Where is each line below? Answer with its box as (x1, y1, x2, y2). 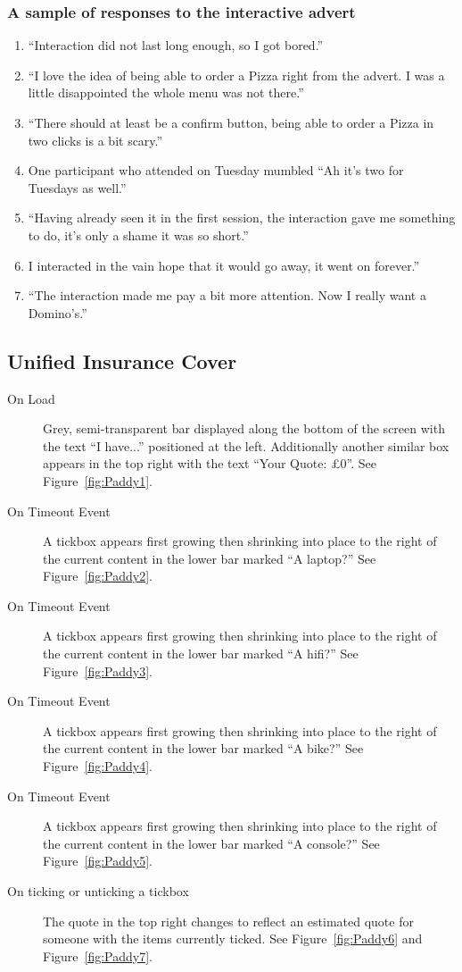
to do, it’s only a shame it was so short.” (28, 225, 249, 244)
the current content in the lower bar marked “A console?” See (43, 834, 380, 852)
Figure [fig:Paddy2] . (43, 566, 153, 585)
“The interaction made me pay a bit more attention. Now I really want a (28, 286, 426, 305)
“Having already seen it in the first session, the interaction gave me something (28, 208, 456, 227)
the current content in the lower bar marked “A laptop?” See (43, 549, 376, 567)
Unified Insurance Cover (7, 347, 237, 374)
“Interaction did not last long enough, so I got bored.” (28, 36, 324, 54)
